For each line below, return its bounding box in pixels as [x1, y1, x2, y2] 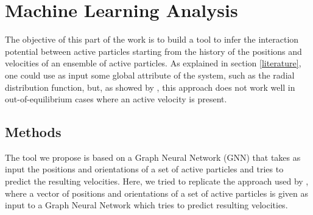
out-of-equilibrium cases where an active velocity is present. [5, 93, 227, 105]
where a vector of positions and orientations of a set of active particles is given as [5, 186, 309, 199]
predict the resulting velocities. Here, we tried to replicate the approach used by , [5, 175, 309, 188]
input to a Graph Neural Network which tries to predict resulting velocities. [5, 199, 288, 211]
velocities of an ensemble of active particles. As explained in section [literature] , [5, 57, 301, 69]
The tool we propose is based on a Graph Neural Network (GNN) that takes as [5, 150, 301, 163]
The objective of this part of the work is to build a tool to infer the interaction [5, 33, 299, 46]
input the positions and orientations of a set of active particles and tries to [5, 163, 284, 175]
